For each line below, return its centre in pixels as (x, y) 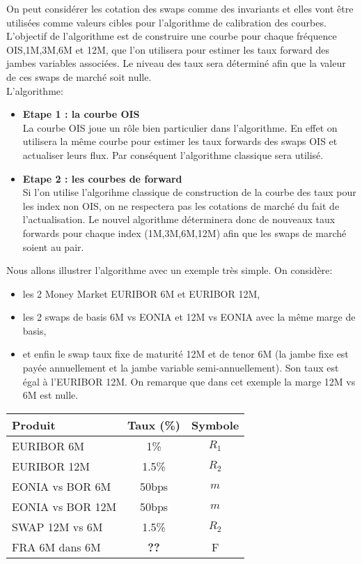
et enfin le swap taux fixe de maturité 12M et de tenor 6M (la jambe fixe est (186, 354)
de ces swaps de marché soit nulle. (79, 76)
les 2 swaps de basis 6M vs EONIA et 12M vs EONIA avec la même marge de (189, 317)
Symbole (215, 425)
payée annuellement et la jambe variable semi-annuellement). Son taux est (181, 368)
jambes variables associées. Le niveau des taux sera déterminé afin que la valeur (176, 63)
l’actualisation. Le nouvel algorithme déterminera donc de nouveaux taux (179, 219)
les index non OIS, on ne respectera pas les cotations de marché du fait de (181, 205)
